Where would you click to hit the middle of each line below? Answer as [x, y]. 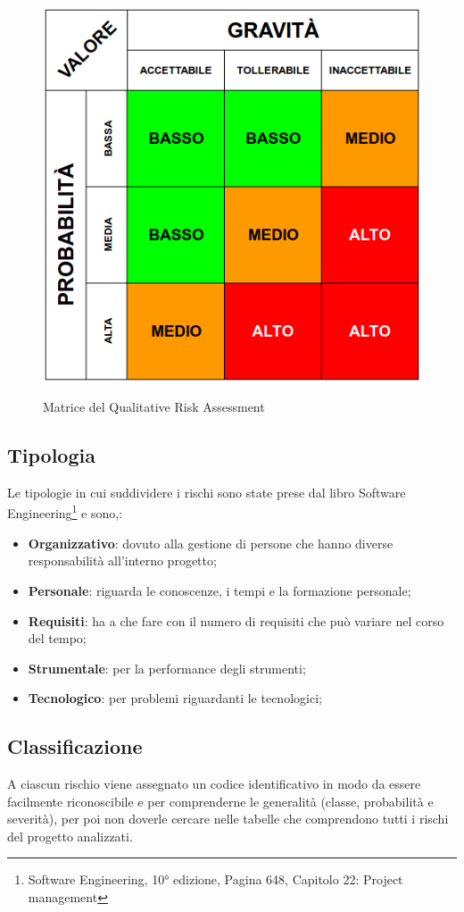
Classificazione [75, 746]
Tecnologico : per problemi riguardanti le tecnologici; [175, 698]
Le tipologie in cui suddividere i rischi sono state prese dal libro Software [207, 492]
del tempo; [57, 638]
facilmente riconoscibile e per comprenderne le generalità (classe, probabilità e [220, 801]
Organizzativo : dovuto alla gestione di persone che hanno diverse [211, 543]
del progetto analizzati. [70, 836]
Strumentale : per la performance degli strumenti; [167, 668]
